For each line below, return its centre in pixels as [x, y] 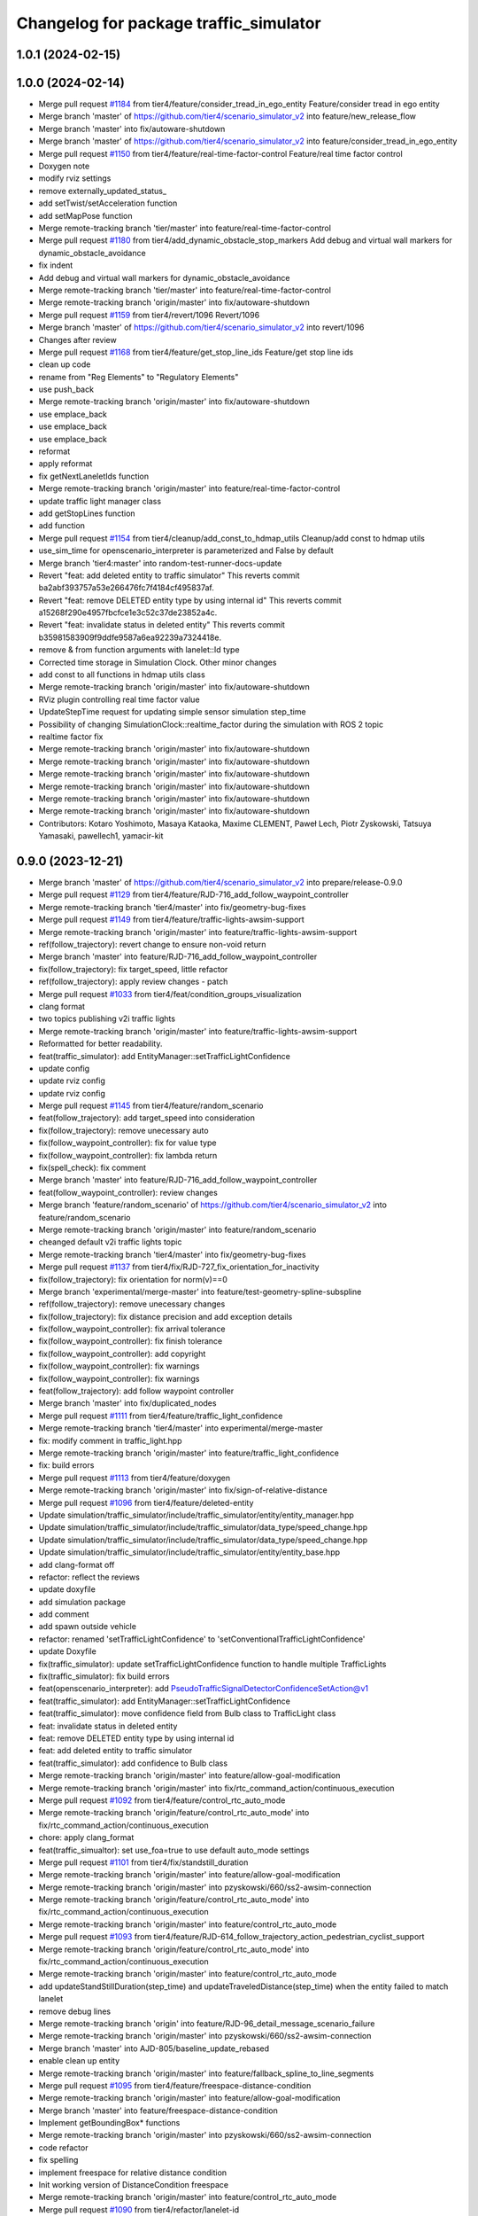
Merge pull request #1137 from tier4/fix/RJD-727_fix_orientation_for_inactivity [179, 1267]
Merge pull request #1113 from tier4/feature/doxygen [135, 1478]
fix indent [56, 265]
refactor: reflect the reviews [89, 1577]
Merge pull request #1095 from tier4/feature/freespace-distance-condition [175, 2085]
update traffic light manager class [100, 501]
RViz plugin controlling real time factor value [119, 699]
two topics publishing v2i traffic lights [107, 1018]
